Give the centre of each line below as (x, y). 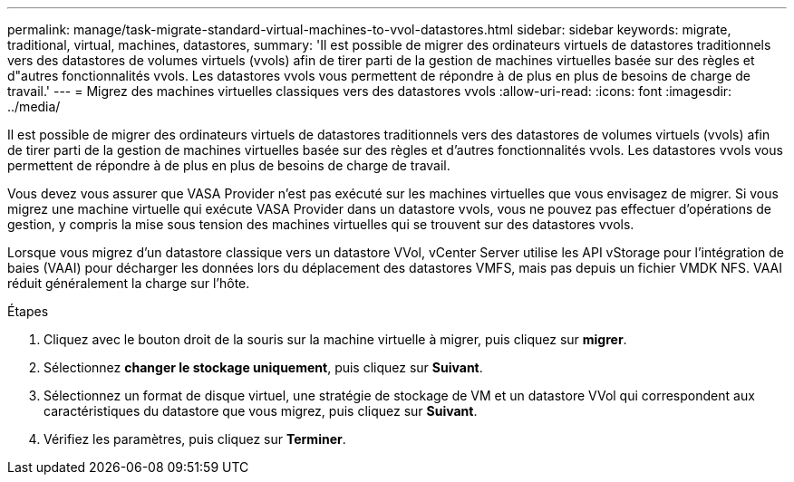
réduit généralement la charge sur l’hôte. (129, 283)
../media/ (34, 106)
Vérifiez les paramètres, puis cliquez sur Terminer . (195, 439)
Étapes (28, 311)
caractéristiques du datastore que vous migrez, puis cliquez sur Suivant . (261, 411)
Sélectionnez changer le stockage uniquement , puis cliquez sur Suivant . (263, 367)
